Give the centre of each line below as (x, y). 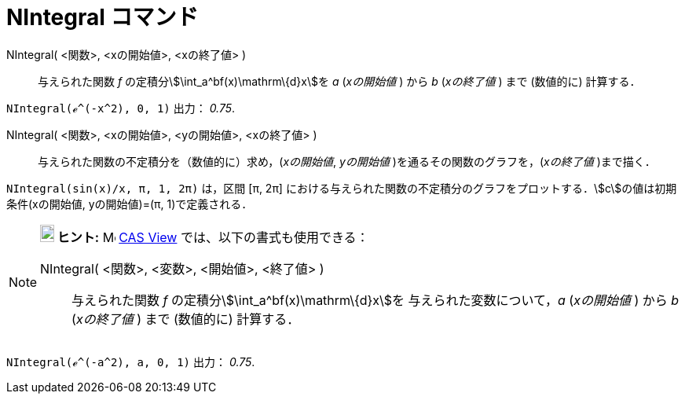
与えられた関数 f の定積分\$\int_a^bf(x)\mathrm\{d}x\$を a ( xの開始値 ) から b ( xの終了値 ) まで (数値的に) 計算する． (339, 81)
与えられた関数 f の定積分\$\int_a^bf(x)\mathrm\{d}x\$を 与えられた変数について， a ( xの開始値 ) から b (375, 300)
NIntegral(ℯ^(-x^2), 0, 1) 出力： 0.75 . (121, 108)
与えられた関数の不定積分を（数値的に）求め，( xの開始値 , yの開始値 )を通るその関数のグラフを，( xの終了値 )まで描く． (347, 161)
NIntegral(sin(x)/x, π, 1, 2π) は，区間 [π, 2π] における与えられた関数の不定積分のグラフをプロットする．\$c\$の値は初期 (342, 188)
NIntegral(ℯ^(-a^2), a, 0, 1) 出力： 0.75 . (131, 361)
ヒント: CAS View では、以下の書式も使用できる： (213, 237)
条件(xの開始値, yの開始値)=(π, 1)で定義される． (130, 204)
